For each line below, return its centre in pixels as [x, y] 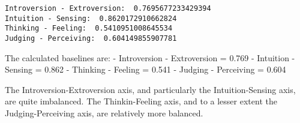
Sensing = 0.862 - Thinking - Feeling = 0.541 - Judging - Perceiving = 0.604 [145, 69]
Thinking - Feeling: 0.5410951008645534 [89, 28]
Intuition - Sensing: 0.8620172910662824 [91, 18]
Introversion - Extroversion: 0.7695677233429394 [108, 8]
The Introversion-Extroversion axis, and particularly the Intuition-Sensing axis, [150, 89]
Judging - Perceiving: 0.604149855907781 [91, 38]
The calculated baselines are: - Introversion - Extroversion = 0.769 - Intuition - [150, 57]
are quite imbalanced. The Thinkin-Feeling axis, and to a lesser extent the [141, 101]
